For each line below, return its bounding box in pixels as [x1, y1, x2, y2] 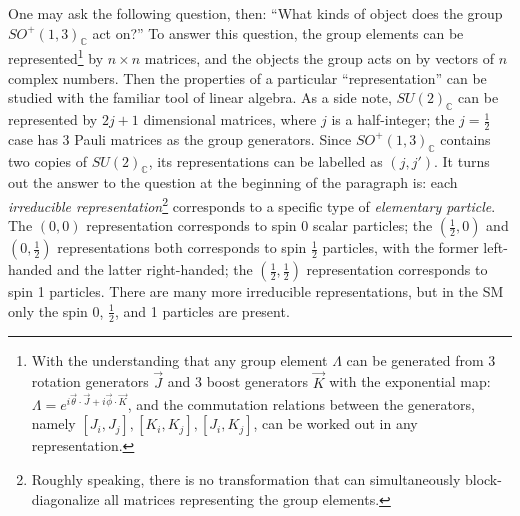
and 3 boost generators [167, 371, 309, 392]
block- [464, 468, 502, 489]
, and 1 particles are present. [114, 300, 290, 321]
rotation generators [31, 371, 149, 392]
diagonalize [31, 488, 100, 509]
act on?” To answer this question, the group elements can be [92, 22, 464, 43]
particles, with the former [322, 237, 479, 258]
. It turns [434, 150, 490, 171]
